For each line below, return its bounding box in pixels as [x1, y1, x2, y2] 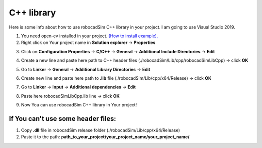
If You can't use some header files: [9, 114, 116, 123]
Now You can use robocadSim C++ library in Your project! [21, 102, 137, 108]
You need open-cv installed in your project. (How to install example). [21, 33, 158, 39]
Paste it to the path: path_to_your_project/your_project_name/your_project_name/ [21, 134, 190, 140]
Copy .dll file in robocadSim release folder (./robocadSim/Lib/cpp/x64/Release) [21, 127, 180, 133]
